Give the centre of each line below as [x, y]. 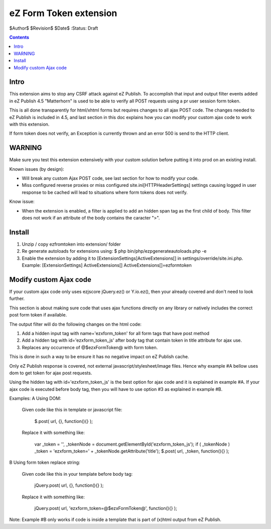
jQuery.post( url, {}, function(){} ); [69, 485]
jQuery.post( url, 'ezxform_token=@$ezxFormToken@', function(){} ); [106, 508]
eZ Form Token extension [63, 13]
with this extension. [29, 124]
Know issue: [22, 201]
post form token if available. [38, 315]
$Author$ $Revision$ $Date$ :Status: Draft [54, 28]
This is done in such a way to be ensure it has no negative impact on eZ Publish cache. [99, 357]
